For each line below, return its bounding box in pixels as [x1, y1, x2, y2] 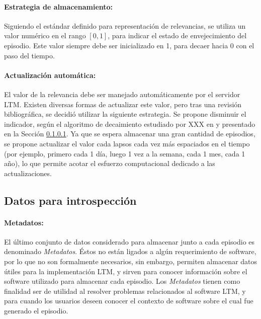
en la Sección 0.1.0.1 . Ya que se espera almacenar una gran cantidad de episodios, [4, 128, 255, 139]
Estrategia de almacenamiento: [4, 1, 113, 12]
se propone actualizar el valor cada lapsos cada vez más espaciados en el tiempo [4, 138, 250, 148]
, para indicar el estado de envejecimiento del [108, 30, 247, 41]
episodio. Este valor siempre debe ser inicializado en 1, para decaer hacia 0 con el [4, 40, 254, 50]
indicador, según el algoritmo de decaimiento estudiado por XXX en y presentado [4, 118, 255, 129]
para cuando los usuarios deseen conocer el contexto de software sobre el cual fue [4, 295, 253, 306]
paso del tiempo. [4, 50, 55, 60]
